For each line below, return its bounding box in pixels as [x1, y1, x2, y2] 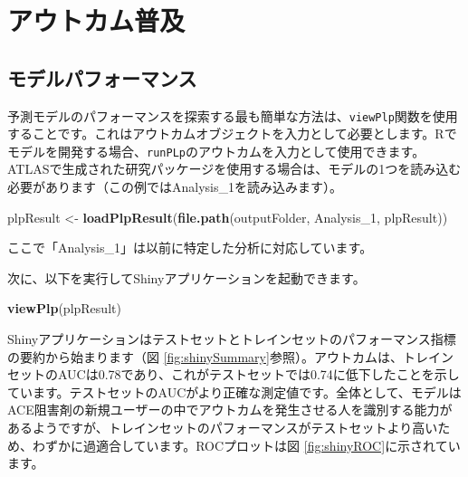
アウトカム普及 [7, 2, 186, 39]
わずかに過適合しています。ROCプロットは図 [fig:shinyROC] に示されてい [32, 435, 461, 454]
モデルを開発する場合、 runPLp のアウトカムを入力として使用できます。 [7, 141, 425, 160]
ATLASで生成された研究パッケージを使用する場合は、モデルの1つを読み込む [7, 159, 462, 178]
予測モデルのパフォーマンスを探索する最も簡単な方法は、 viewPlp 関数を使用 [7, 106, 458, 125]
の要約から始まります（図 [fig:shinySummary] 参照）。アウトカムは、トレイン [7, 347, 454, 366]
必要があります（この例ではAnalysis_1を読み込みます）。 [7, 177, 342, 196]
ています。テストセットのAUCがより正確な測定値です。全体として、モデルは [7, 382, 462, 401]
